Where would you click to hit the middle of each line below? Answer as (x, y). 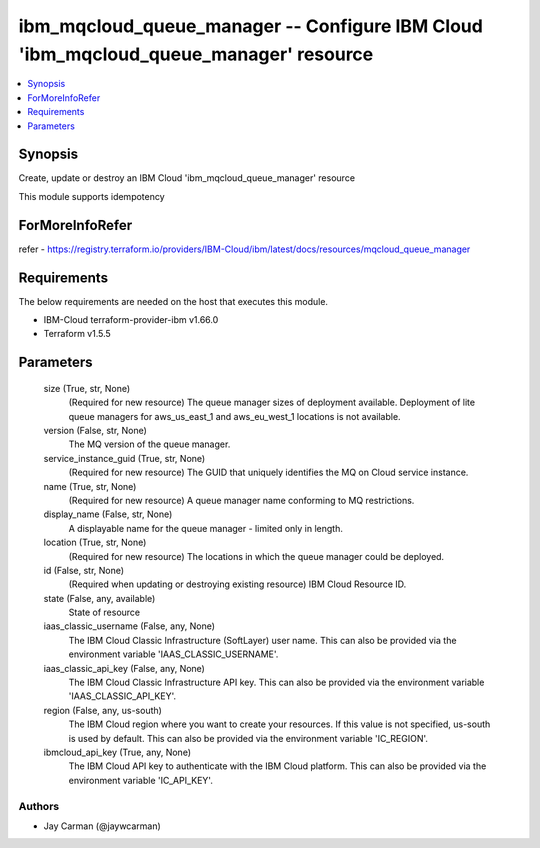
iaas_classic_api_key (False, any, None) (124, 668)
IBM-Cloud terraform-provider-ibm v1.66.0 (131, 320)
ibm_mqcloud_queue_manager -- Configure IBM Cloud (251, 26)
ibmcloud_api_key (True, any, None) (117, 752)
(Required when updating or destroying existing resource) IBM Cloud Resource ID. (237, 584)
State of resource (104, 612)
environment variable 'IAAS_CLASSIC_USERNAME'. (173, 654)
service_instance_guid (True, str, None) (124, 458)
